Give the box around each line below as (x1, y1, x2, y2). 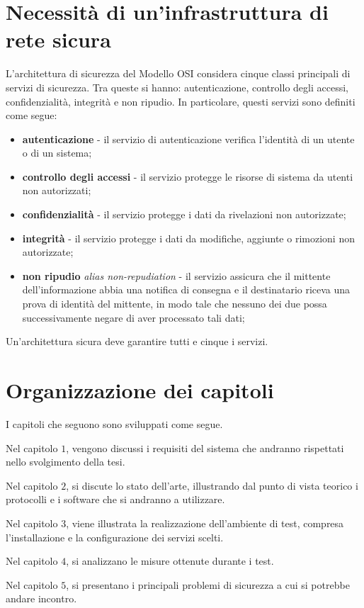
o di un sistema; (22, 145, 92, 160)
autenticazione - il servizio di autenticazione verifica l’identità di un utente (22, 131, 355, 146)
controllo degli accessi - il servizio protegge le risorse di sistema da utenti (22, 169, 353, 184)
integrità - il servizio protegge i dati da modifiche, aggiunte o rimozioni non (22, 230, 355, 245)
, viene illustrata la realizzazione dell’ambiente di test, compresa (66, 515, 344, 530)
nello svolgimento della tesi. (6, 454, 125, 469)
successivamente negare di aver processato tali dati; (22, 310, 245, 325)
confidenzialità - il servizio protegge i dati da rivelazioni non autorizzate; (22, 207, 346, 222)
